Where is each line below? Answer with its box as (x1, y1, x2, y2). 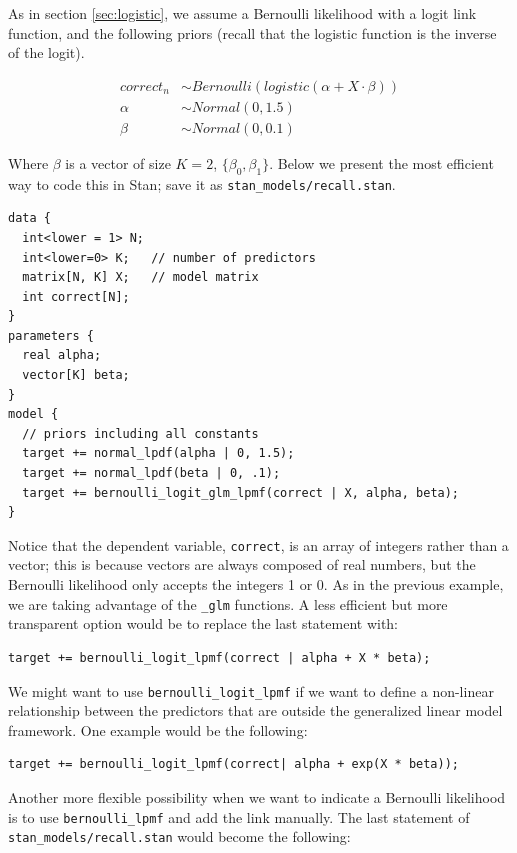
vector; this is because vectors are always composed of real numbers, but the (8, 554, 476, 575)
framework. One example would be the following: (8, 719, 308, 740)
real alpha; (22, 348, 102, 363)
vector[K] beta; (22, 368, 130, 383)
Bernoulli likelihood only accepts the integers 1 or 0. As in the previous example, (8, 574, 504, 595)
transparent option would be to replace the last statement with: (8, 613, 399, 634)
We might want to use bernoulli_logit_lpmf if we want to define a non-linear (8, 680, 494, 701)
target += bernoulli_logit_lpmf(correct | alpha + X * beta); (8, 650, 431, 665)
